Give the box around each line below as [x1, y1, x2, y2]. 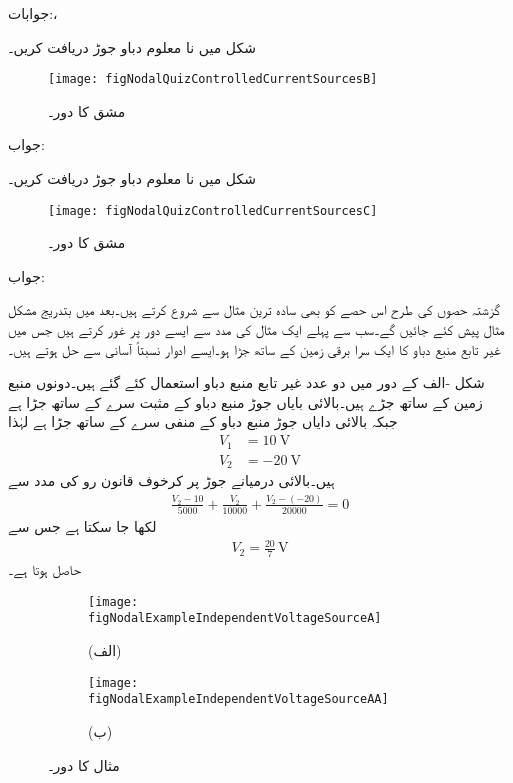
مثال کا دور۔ [48, 754, 120, 775]
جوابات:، [8, 3, 58, 23]
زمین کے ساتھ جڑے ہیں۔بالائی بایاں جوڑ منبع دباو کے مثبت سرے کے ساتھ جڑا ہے [8, 391, 483, 412]
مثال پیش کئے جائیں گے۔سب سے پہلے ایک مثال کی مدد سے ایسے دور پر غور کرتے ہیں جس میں [8, 319, 505, 340]
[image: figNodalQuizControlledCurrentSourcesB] [48, 72, 378, 87]
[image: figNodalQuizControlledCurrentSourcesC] [48, 203, 378, 218]
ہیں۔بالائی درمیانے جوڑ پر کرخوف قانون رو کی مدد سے [8, 470, 335, 490]
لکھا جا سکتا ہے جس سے [8, 516, 157, 537]
